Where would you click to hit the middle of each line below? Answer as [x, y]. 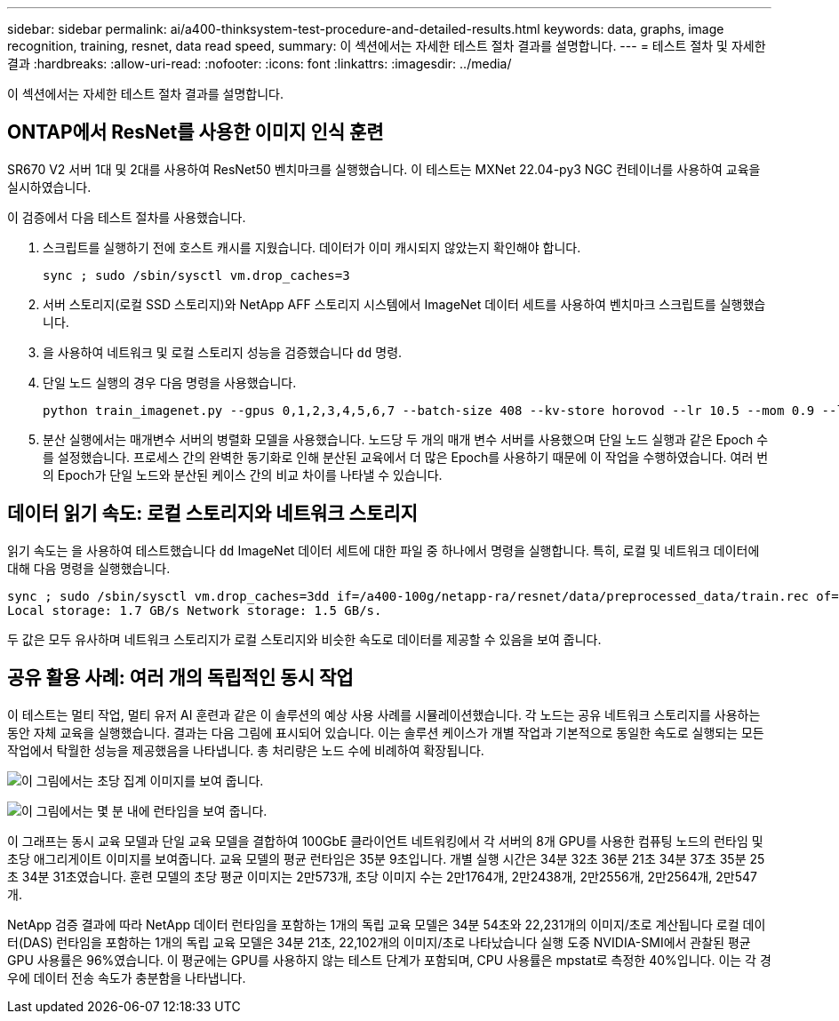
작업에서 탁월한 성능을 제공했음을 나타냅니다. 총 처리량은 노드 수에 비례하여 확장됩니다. [246, 750]
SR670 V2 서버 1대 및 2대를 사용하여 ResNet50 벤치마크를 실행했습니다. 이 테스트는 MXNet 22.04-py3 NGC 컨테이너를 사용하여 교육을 [384, 169]
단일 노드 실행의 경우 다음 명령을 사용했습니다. [170, 382]
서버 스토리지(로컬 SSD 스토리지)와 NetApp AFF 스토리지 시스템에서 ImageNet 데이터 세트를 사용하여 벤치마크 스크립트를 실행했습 [404, 304]
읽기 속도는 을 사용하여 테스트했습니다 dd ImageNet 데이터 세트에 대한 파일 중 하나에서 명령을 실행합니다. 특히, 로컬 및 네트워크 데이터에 [384, 550]
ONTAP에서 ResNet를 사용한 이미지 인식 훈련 [196, 132]
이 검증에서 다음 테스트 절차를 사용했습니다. [127, 217]
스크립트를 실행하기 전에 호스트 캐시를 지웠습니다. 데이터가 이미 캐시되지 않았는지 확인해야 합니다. [312, 247]
